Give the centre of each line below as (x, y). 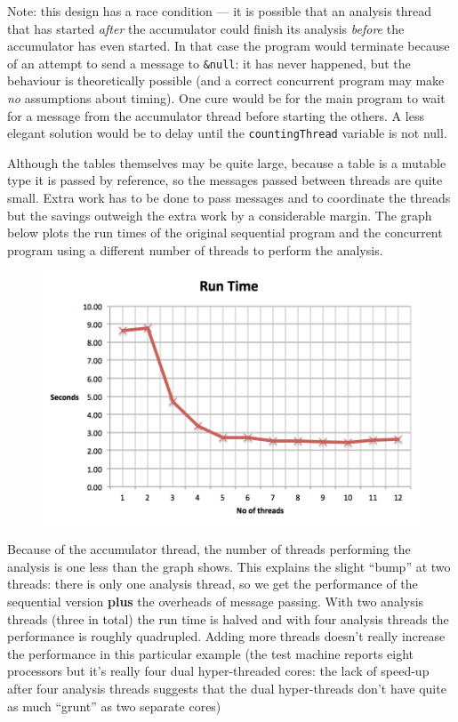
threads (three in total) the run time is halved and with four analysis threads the (228, 618)
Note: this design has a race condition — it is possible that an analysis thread (220, 11)
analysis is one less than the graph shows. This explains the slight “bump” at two (229, 566)
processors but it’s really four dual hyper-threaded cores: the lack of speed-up (218, 671)
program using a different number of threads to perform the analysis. (195, 249)
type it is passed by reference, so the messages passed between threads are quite (225, 180)
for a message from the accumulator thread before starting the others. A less (216, 115)
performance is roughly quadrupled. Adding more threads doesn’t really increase (226, 636)
